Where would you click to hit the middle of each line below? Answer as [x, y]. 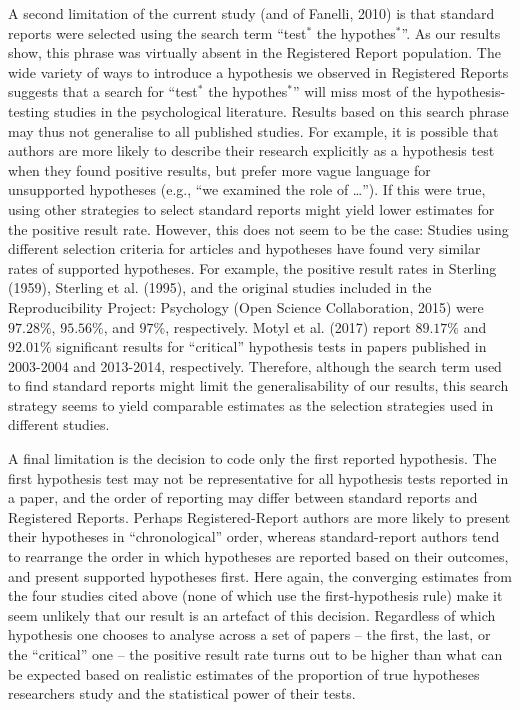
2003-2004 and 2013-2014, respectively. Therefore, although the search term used [255, 365]
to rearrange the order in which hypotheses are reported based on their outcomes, [258, 556]
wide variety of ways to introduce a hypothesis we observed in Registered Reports [258, 71]
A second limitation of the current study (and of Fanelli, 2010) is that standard [251, 13]
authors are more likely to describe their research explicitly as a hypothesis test [251, 150]
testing [29, 110]
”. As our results [451, 32]
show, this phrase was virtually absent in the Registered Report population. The [254, 52]
